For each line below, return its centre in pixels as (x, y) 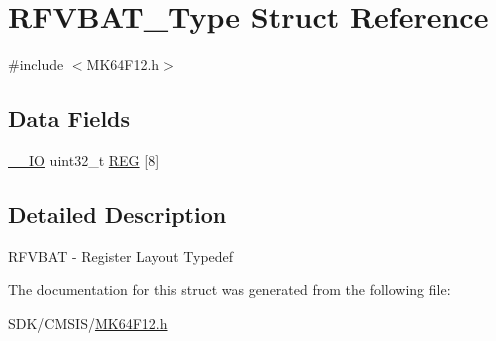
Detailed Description (117, 213)
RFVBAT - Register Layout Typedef (121, 255)
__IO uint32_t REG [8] (84, 159)
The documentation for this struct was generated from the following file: (229, 289)
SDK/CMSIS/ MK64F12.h (88, 322)
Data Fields (69, 118)
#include (36, 64)
